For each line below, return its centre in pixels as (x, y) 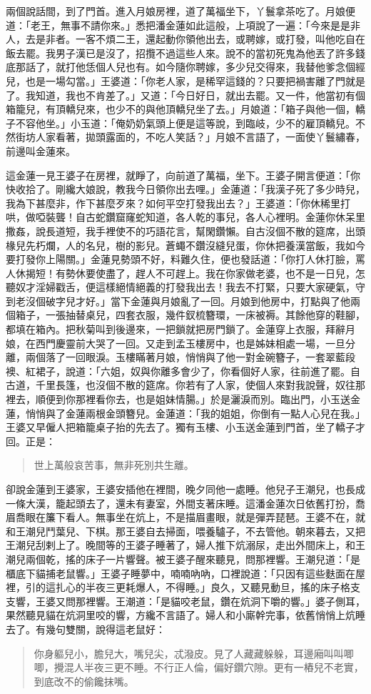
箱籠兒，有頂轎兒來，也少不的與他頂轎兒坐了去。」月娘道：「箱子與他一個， (181, 109)
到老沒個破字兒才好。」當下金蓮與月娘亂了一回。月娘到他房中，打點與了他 (178, 301)
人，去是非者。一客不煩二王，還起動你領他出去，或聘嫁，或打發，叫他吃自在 (185, 39)
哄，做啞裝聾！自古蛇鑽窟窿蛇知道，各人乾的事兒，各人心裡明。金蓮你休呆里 (185, 217)
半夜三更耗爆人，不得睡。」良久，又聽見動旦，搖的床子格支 (223, 587)
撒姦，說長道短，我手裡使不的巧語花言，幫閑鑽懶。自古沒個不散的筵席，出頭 (185, 230)
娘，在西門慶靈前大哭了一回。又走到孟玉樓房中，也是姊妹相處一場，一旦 (176, 343)
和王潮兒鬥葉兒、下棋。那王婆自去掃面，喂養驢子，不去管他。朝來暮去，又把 (185, 531)
